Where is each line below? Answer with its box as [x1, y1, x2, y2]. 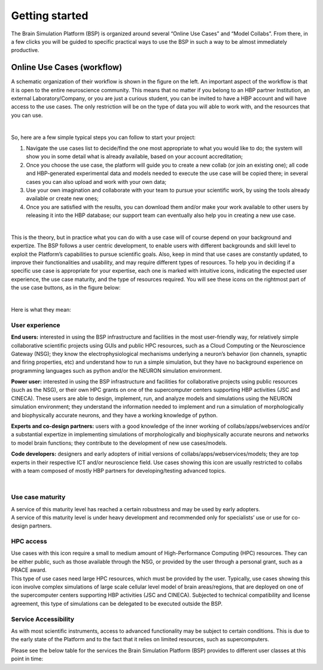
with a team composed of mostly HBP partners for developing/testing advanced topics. [11, 467, 226, 474]
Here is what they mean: [11, 306, 71, 313]
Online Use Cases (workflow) [11, 62, 123, 73]
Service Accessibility [11, 615, 75, 623]
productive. [11, 47, 39, 54]
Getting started [11, 9, 89, 22]
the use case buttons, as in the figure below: [11, 284, 121, 291]
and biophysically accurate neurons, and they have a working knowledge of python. [11, 411, 218, 419]
